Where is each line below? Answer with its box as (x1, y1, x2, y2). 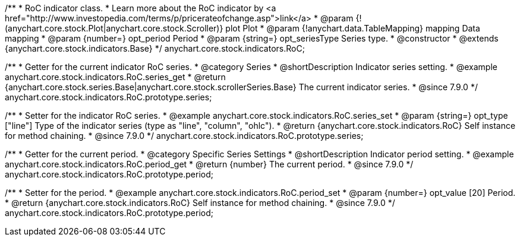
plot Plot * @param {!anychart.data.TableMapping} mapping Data (225, 23, 480, 33)
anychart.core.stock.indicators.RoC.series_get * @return (5, 72, 226, 82)
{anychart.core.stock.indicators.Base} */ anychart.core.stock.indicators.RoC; (5, 43, 305, 53)
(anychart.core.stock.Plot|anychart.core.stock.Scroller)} (5, 23, 223, 33)
